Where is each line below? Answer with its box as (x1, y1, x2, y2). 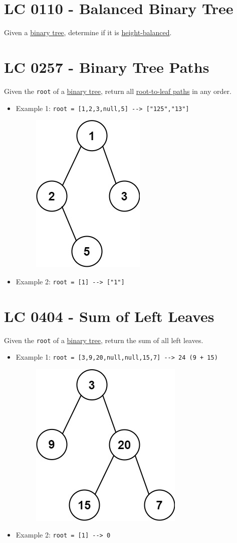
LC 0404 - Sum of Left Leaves (4, 305, 214, 326)
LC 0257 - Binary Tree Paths (4, 56, 209, 77)
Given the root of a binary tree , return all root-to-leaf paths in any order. (4, 85, 231, 96)
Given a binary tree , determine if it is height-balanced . (4, 27, 172, 38)
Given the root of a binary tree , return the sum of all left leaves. (4, 335, 203, 345)
